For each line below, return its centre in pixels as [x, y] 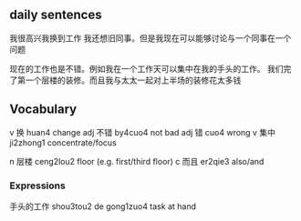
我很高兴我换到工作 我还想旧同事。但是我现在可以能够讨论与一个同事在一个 [150, 38]
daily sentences [56, 15]
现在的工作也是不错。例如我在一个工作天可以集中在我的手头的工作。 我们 [146, 68]
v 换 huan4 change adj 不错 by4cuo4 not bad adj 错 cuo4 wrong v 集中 [143, 132]
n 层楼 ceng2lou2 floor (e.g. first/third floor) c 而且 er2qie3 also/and [137, 161]
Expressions [37, 186]
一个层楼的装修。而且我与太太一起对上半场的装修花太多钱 [133, 80]
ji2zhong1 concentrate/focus [63, 142]
